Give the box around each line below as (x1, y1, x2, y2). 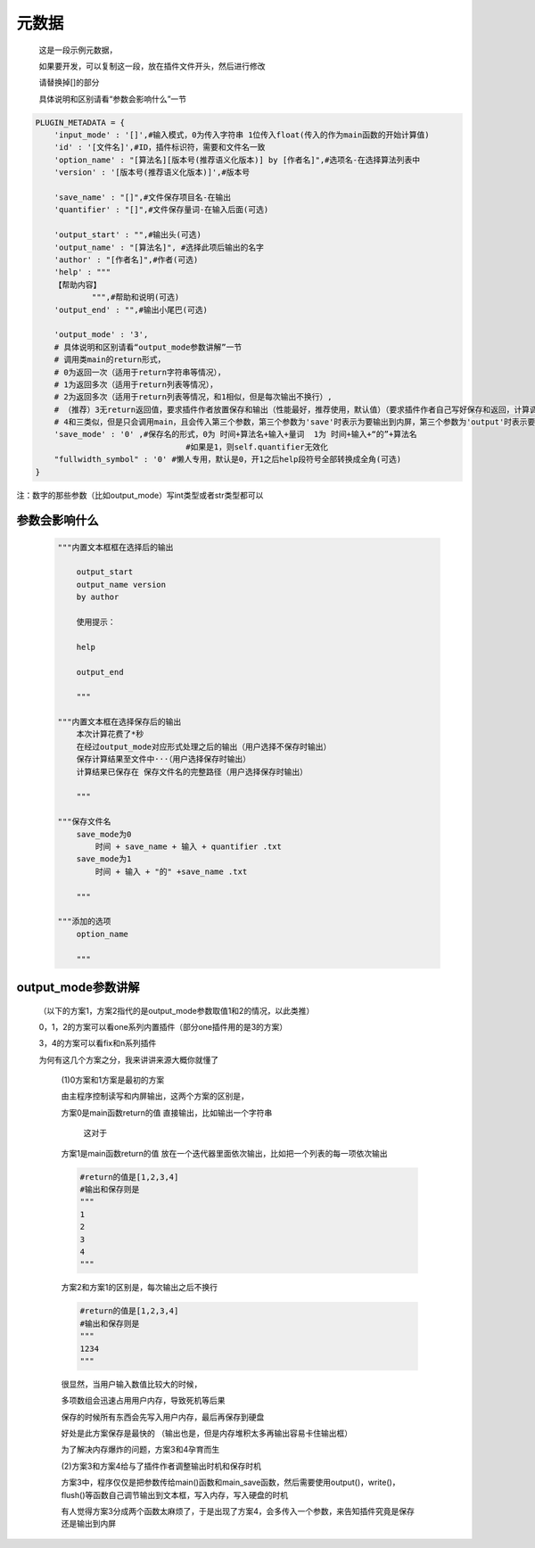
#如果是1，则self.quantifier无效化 (185, 441, 329, 452)
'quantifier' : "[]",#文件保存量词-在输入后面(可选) (53, 205, 269, 215)
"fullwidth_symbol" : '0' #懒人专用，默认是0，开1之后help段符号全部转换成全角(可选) (53, 455, 401, 465)
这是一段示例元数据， (38, 45, 118, 55)
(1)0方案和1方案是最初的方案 (61, 1075, 165, 1085)
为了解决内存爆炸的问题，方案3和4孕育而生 (61, 1445, 220, 1455)
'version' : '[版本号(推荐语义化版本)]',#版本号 (53, 168, 250, 177)
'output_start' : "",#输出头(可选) (53, 230, 202, 240)
